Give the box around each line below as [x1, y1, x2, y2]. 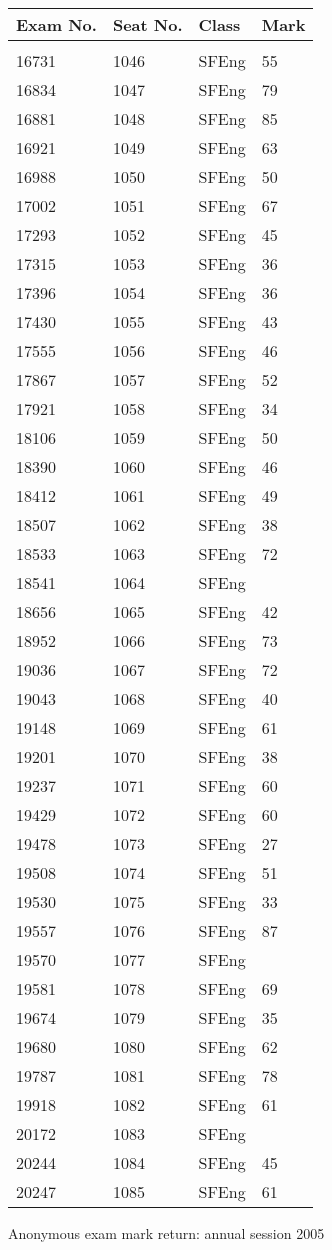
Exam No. [16, 13, 97, 36]
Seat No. [112, 13, 183, 36]
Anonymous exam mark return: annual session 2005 [8, 1223, 325, 1243]
